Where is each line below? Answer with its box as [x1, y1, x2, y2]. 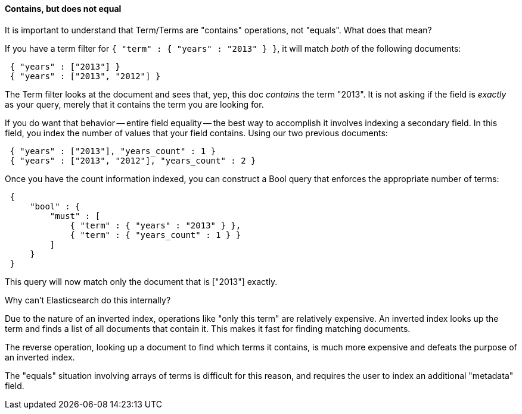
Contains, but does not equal [5, 4, 122, 14]
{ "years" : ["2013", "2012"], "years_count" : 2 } [10, 155, 256, 165]
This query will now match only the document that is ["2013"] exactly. [5, 276, 278, 287]
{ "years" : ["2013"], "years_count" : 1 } [10, 146, 216, 156]
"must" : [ [49, 211, 101, 221]
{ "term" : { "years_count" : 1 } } [70, 230, 241, 240]
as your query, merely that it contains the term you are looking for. [5, 99, 264, 109]
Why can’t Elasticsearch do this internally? [5, 294, 171, 305]
